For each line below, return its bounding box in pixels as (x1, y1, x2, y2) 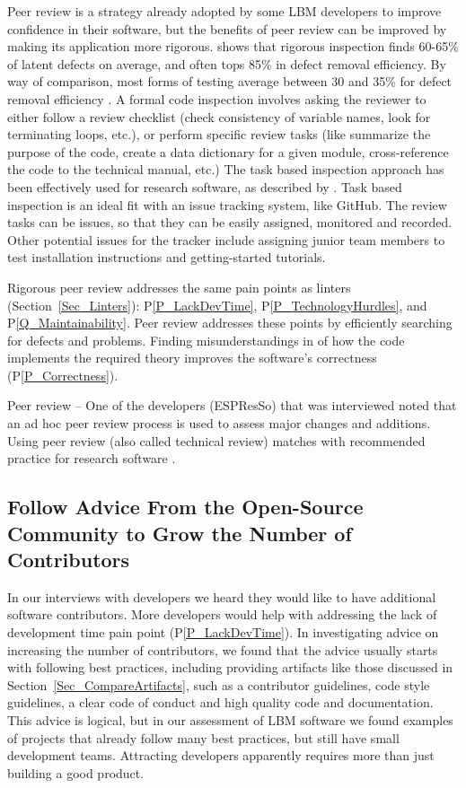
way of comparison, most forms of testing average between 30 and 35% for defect (7, 72, 453, 91)
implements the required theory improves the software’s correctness (7, 348, 377, 367)
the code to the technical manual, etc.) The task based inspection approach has (7, 160, 444, 179)
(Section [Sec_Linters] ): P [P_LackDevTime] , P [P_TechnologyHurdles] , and (7, 295, 427, 314)
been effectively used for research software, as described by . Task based (7, 177, 402, 196)
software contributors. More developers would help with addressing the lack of (7, 605, 437, 624)
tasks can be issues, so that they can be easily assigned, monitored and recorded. (7, 213, 453, 232)
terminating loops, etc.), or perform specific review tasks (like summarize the (7, 125, 431, 144)
